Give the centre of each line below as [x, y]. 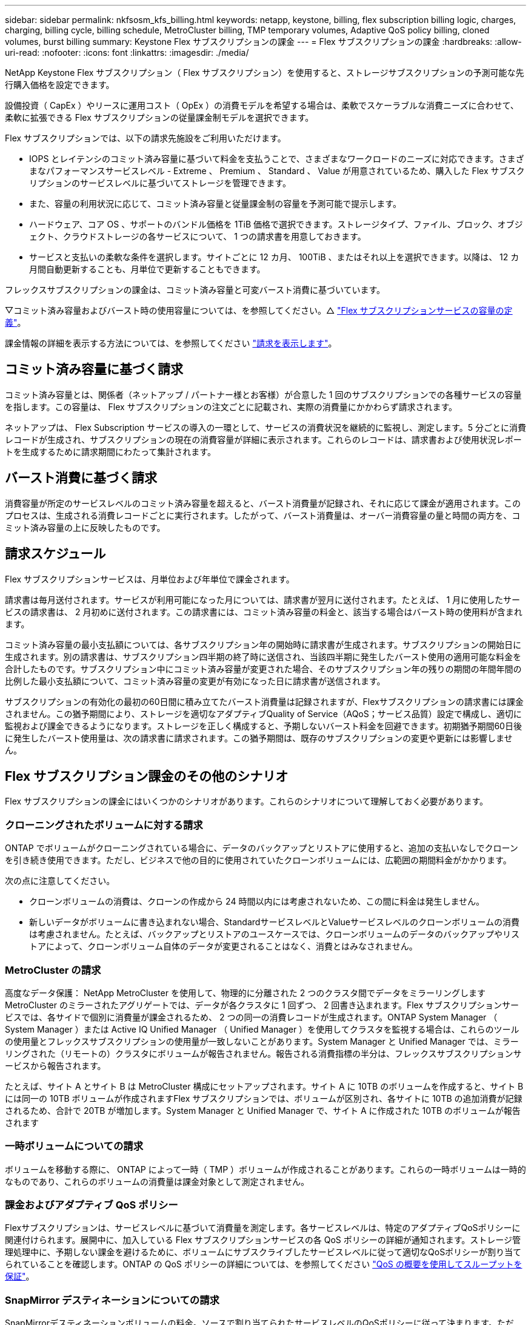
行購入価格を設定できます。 [60, 85]
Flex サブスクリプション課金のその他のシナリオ [147, 776]
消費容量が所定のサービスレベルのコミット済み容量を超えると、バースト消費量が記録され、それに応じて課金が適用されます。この [263, 503]
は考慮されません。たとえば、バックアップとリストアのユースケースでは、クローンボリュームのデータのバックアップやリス [275, 934]
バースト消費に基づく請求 [81, 478]
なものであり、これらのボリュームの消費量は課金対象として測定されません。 [157, 1181]
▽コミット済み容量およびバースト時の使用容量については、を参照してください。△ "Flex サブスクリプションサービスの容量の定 [259, 310]
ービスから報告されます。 [55, 1065]
